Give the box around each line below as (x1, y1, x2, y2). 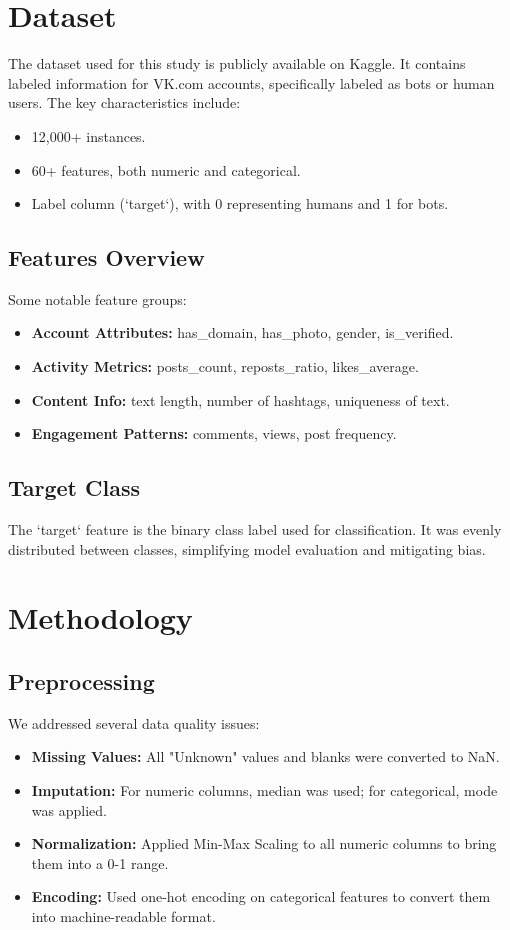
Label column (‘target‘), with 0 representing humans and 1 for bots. (31, 193, 449, 214)
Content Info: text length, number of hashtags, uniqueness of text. (31, 389, 450, 410)
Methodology (8, 597, 193, 638)
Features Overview (8, 242, 205, 273)
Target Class (8, 472, 141, 503)
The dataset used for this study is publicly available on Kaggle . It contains (8, 53, 466, 74)
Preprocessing (8, 666, 155, 697)
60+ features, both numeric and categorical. (31, 159, 301, 180)
